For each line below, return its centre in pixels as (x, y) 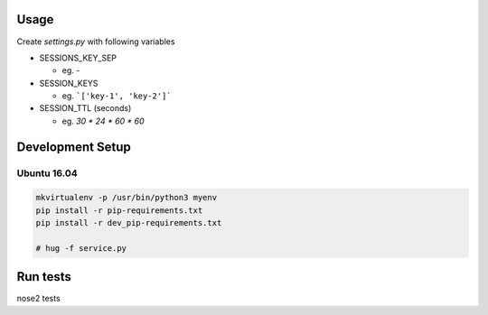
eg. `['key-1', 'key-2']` (117, 96)
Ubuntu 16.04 (47, 173)
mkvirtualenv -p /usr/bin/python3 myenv (126, 198)
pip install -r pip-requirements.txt (119, 210)
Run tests (44, 277)
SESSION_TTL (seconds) (85, 108)
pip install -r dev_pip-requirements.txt (129, 223)
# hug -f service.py (81, 248)
